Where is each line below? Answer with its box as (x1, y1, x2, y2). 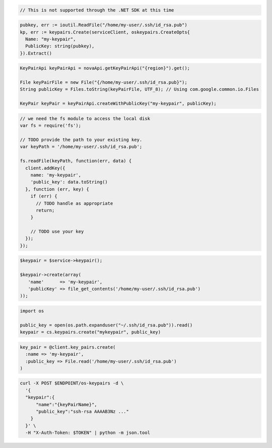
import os (20, 308, 44, 314)
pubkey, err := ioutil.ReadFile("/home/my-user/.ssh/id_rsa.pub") (20, 22, 187, 28)
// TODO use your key (30, 229, 84, 235)
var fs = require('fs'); (20, 123, 82, 129)
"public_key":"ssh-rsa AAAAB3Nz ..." (36, 409, 129, 415)
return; (36, 207, 55, 213)
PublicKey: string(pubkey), (25, 43, 95, 49)
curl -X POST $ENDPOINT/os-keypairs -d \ (20, 380, 124, 386)
